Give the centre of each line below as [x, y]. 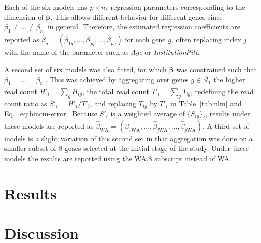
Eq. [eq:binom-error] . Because [51, 114]
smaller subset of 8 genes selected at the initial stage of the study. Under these [126, 148]
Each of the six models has [46, 7]
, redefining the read [222, 91]
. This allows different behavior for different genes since [137, 17]
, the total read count [116, 91]
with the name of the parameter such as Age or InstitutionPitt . [102, 52]
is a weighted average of [148, 114]
